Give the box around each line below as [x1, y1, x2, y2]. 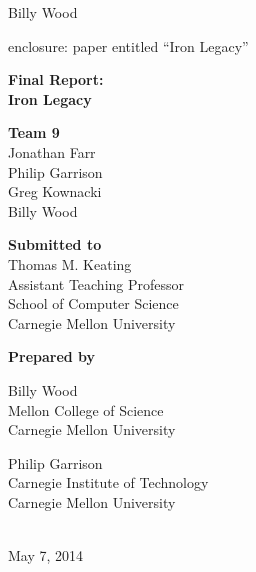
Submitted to [8, 234, 102, 255]
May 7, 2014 [8, 545, 84, 566]
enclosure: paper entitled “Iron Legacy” [8, 35, 249, 56]
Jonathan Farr [8, 141, 96, 162]
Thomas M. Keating [8, 253, 132, 274]
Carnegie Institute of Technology [8, 472, 209, 493]
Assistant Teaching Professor [8, 273, 185, 294]
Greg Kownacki [8, 181, 102, 202]
